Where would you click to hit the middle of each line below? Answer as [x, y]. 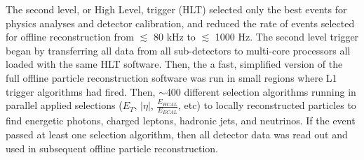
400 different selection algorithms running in [261, 91]
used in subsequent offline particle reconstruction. [112, 148]
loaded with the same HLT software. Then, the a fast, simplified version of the [174, 64]
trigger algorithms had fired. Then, [81, 91]
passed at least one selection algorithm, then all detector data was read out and [177, 134]
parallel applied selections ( [64, 105]
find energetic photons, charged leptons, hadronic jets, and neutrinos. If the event [181, 121]
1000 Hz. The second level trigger [287, 37]
